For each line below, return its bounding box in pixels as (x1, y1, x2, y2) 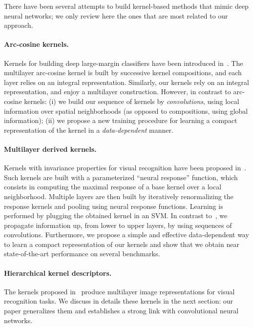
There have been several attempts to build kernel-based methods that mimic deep (4, 1, 249, 11)
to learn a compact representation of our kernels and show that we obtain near (4, 239, 239, 249)
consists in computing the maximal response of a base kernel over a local (4, 182, 222, 192)
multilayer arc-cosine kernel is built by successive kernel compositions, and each (4, 67, 242, 78)
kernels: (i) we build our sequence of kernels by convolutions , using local (24, 96, 239, 106)
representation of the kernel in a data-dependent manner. (4, 124, 173, 135)
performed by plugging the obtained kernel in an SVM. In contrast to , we (4, 210, 228, 221)
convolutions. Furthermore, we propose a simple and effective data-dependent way (4, 229, 249, 240)
